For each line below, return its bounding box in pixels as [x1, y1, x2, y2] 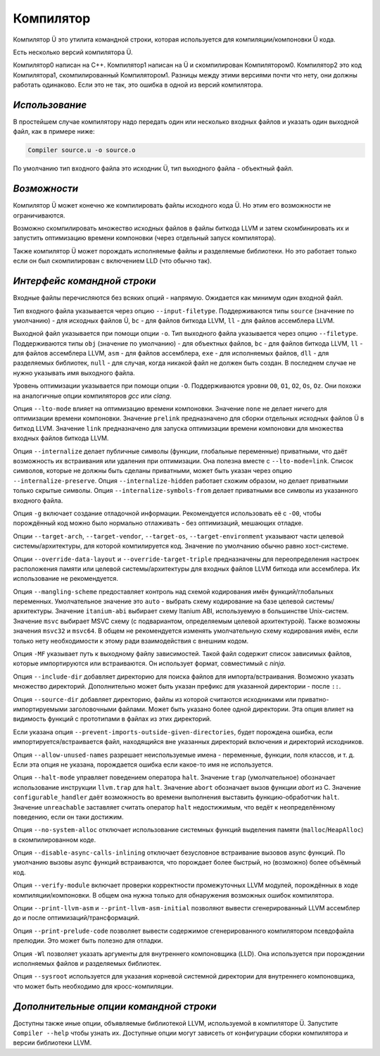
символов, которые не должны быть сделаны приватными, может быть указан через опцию [13, 467, 293, 475]
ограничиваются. [13, 211, 65, 220]
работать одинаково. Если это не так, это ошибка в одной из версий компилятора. [13, 81, 263, 89]
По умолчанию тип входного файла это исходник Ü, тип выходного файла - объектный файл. [13, 164, 293, 172]
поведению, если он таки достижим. [13, 812, 124, 821]
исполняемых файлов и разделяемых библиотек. [13, 959, 162, 967]
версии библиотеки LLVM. [13, 1038, 92, 1047]
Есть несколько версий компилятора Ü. [13, 48, 133, 56]
